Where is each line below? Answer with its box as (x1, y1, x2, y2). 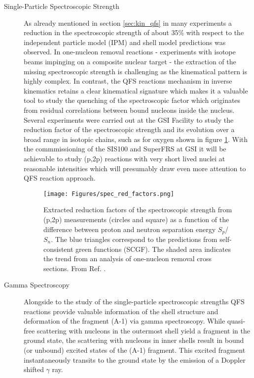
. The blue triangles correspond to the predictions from (51, 234, 218, 244)
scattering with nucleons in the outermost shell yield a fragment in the (36, 325, 250, 335)
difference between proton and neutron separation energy (43, 224, 216, 234)
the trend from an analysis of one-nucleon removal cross (43, 253, 212, 264)
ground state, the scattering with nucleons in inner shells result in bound (24, 335, 244, 345)
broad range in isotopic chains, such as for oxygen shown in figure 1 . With (24, 134, 248, 144)
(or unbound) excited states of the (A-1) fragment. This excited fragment (24, 344, 246, 355)
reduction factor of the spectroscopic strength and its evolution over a (24, 124, 235, 135)
